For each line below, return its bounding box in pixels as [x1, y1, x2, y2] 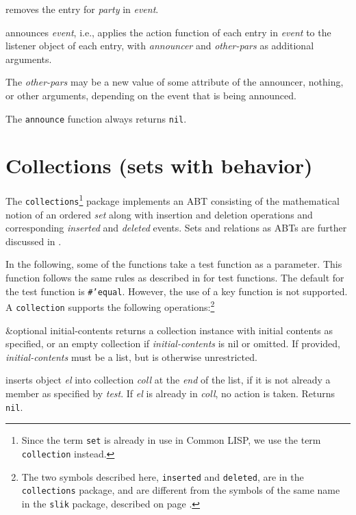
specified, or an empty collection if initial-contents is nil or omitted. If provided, [5, 336, 340, 351]
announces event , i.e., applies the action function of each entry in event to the [5, 25, 331, 39]
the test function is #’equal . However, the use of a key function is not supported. [5, 284, 348, 298]
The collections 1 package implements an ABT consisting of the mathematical [5, 192, 340, 208]
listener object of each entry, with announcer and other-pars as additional [5, 38, 314, 53]
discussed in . [5, 234, 62, 248]
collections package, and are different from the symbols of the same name [21, 483, 340, 497]
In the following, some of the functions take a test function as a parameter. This [5, 257, 342, 271]
